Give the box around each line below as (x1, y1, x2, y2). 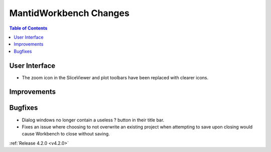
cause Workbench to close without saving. (22, 131, 110, 137)
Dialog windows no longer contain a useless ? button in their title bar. (22, 117, 165, 123)
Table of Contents (9, 25, 48, 31)
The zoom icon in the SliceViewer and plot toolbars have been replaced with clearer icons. (22, 74, 209, 80)
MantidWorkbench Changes (9, 8, 130, 19)
